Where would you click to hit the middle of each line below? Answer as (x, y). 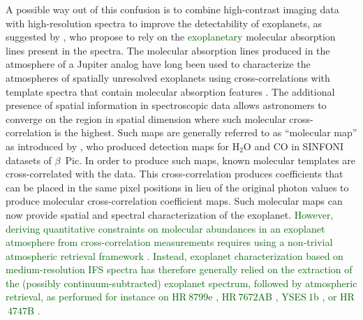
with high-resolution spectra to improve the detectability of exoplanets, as (164, 23)
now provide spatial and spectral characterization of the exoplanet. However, (170, 214)
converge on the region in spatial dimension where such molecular (146, 118)
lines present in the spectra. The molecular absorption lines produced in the (168, 50)
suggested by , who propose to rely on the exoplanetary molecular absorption (171, 37)
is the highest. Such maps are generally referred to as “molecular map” (206, 132)
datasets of (29, 160)
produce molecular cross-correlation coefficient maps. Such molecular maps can (174, 201)
